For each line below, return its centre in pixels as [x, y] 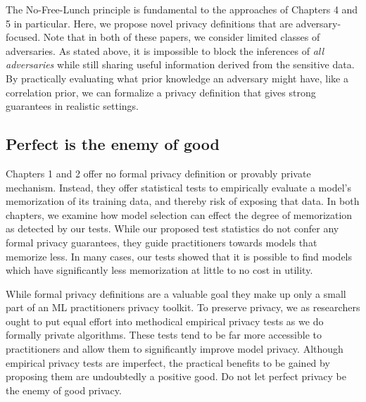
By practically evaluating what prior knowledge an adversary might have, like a [177, 78]
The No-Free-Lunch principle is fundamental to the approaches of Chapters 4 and [182, 9]
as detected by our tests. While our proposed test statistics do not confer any [172, 228]
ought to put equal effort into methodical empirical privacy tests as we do [165, 321]
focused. [23, 37]
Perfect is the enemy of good [113, 144]
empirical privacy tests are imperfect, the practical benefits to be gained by [168, 362]
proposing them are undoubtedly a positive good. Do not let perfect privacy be [176, 376]
